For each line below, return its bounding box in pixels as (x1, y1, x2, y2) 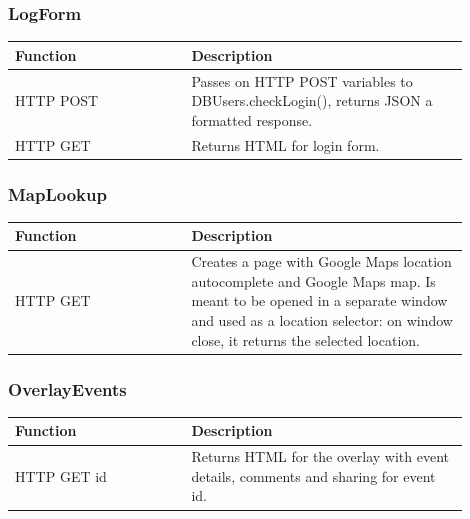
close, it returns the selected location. (191, 329, 420, 350)
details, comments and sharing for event (191, 465, 436, 486)
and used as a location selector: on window (191, 310, 453, 331)
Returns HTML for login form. (191, 134, 380, 155)
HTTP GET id (15, 465, 107, 486)
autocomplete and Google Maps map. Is (191, 270, 436, 291)
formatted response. (191, 109, 313, 130)
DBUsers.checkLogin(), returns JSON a (191, 90, 433, 111)
